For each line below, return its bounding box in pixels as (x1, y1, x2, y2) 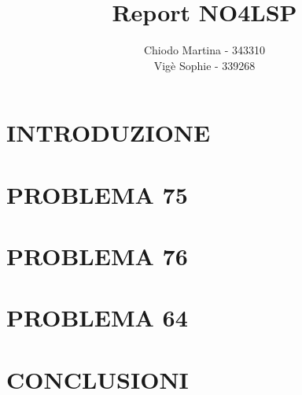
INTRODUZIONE (6, 116, 211, 149)
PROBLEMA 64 (6, 301, 188, 334)
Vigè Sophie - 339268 (153, 57, 256, 73)
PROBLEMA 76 (6, 240, 188, 272)
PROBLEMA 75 (6, 178, 188, 210)
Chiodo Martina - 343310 (143, 42, 266, 58)
